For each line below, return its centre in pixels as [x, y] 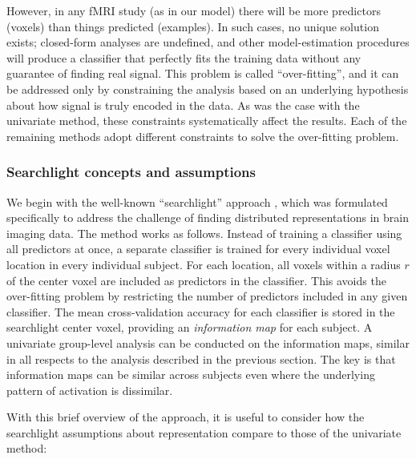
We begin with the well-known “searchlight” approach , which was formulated [197, 201]
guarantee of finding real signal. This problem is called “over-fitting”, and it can [203, 73]
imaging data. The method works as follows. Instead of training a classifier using [204, 233]
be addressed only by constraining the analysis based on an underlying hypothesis [208, 89]
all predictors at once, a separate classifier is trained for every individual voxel [198, 249]
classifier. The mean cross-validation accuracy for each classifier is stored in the [201, 311]
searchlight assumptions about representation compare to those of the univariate [204, 432]
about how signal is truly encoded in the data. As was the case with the [183, 105]
